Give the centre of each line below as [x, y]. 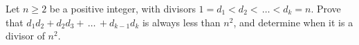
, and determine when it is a [293, 22]
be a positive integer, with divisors [122, 8]
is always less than [181, 22]
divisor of [25, 36]
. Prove [326, 8]
